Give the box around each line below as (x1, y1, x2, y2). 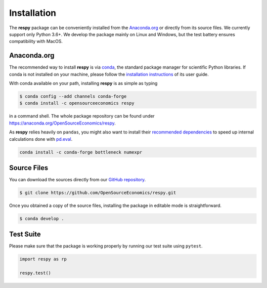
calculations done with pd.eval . (9, 136, 73, 142)
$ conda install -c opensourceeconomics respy (19, 100, 134, 106)
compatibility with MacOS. (9, 39, 63, 44)
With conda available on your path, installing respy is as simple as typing (9, 81, 158, 86)
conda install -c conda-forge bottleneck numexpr (19, 149, 142, 155)
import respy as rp (19, 256, 67, 262)
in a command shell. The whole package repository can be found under (9, 113, 155, 119)
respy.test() (19, 270, 51, 276)
